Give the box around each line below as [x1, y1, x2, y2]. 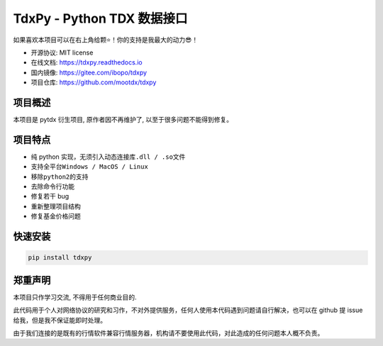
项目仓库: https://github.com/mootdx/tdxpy [30, 78, 157, 86]
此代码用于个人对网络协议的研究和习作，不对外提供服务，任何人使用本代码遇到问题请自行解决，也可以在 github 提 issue [13, 306, 363, 315]
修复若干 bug [30, 192, 70, 201]
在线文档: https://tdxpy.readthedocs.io [30, 58, 143, 67]
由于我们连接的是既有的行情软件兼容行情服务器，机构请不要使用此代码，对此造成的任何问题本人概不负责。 [13, 328, 324, 337]
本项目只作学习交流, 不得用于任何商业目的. [13, 293, 138, 301]
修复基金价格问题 [30, 212, 81, 221]
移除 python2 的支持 [30, 172, 89, 181]
